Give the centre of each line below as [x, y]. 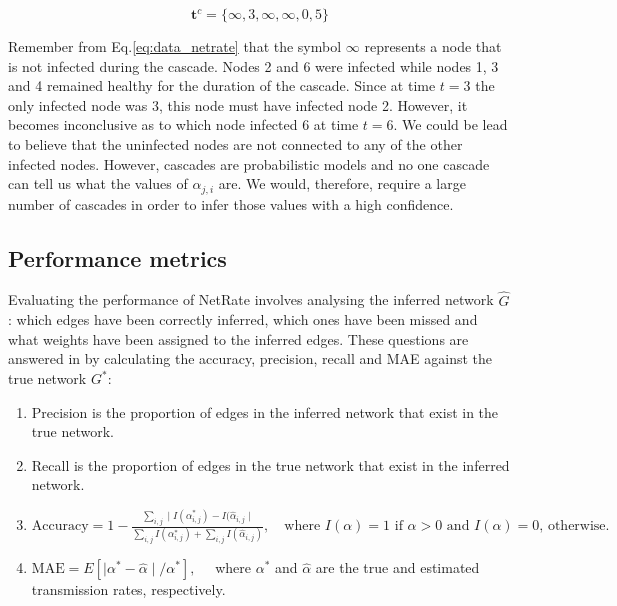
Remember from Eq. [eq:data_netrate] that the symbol [175, 46]
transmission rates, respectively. [128, 589]
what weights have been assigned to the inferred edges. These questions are [238, 338]
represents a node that [433, 46]
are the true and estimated [397, 567]
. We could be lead [450, 124]
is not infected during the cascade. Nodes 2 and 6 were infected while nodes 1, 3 [253, 65]
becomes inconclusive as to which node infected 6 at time [183, 124]
